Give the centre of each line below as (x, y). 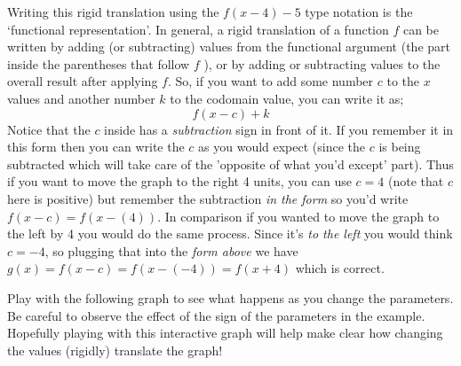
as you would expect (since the (282, 147)
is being (400, 147)
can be (421, 29)
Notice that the (49, 129)
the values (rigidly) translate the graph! (115, 350)
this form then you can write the (96, 147)
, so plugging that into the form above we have (171, 250)
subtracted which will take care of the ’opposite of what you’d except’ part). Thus (230, 164)
